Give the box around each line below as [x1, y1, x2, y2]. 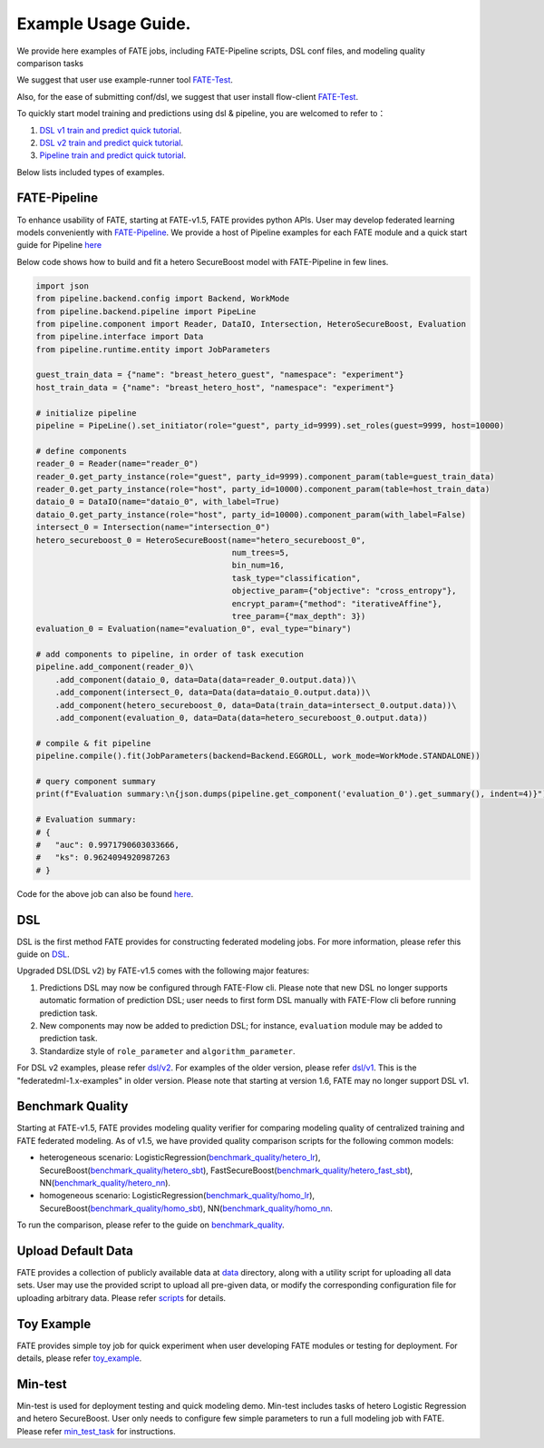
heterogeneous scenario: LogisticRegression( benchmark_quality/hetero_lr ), [39, 1152, 321, 1163]
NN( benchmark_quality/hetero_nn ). [39, 1177, 171, 1188]
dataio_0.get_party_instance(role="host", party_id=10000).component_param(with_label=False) [35, 509, 467, 519]
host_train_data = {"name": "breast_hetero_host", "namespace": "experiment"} [35, 382, 394, 392]
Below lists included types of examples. [16, 166, 165, 177]
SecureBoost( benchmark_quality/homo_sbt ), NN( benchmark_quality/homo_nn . [39, 1203, 333, 1214]
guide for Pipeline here [16, 240, 102, 251]
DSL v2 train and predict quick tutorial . [39, 137, 184, 148]
